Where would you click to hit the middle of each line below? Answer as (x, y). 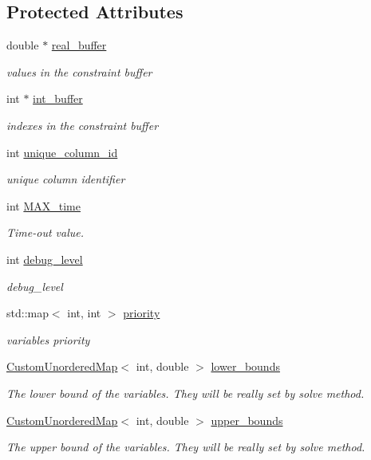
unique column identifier (66, 179)
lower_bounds (245, 366)
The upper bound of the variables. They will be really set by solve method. (186, 447)
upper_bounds (247, 420)
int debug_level (45, 259)
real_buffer (79, 45)
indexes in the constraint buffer (83, 125)
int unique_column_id (62, 152)
